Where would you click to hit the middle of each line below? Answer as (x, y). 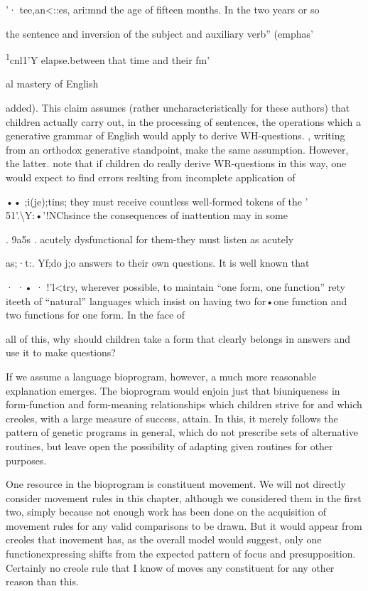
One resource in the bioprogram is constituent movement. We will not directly (176, 484)
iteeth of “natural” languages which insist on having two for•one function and (177, 300)
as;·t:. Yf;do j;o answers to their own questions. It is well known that (158, 263)
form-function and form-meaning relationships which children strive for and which (184, 404)
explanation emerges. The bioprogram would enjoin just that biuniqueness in (173, 390)
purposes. (26, 460)
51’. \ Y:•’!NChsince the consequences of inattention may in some (147, 215)
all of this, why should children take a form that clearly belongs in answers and (178, 338)
